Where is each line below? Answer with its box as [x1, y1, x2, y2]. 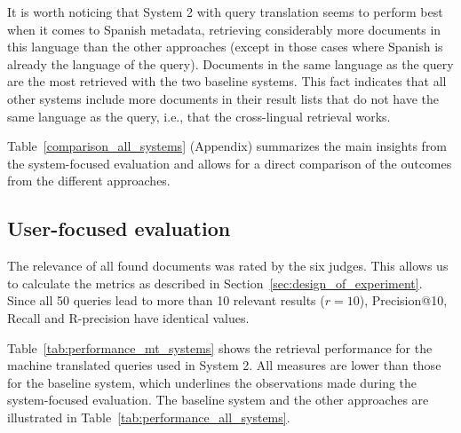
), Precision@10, [359, 291, 448, 310]
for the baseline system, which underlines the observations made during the [7, 373, 417, 391]
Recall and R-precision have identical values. [7, 308, 250, 327]
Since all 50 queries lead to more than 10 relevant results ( [7, 291, 325, 310]
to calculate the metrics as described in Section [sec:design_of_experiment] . [7, 273, 423, 292]
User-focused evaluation [7, 215, 231, 242]
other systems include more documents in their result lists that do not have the [7, 89, 439, 107]
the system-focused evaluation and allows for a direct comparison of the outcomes [7, 154, 452, 172]
